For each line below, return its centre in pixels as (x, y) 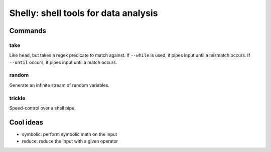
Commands (28, 31)
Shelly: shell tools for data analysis (84, 13)
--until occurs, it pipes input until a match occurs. (63, 62)
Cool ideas (26, 122)
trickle (17, 98)
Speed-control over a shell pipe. (43, 108)
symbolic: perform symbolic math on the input (70, 134)
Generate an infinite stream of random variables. (59, 85)
